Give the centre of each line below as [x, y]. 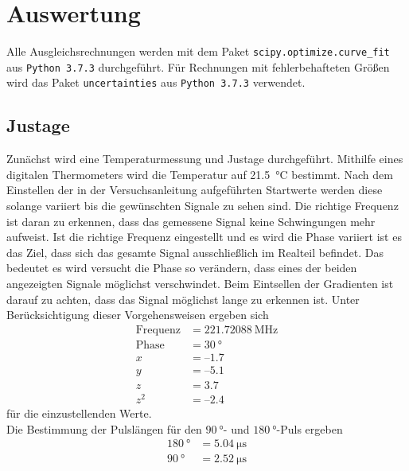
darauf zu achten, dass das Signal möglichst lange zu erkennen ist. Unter [183, 299]
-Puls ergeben [310, 428]
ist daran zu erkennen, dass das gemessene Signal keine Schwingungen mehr [191, 221]
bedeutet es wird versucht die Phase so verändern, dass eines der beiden [182, 268]
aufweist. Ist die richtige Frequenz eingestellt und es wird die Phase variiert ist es [204, 237]
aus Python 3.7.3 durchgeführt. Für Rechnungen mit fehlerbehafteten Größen [198, 66]
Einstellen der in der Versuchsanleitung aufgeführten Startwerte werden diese [195, 190]
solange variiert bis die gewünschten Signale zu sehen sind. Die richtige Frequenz [203, 206]
